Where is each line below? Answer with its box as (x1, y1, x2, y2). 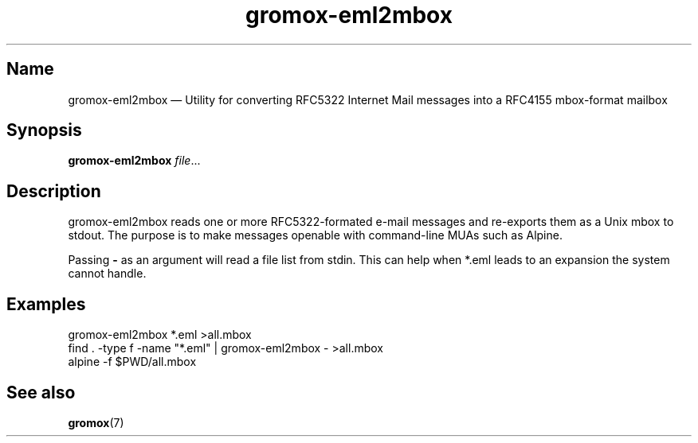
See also (6, 382, 76, 402)
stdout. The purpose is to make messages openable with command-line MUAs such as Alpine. (68, 228, 563, 243)
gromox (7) (68, 415, 124, 429)
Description (6, 181, 101, 201)
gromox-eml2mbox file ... (68, 153, 201, 168)
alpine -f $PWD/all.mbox (68, 355, 197, 369)
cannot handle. (68, 266, 147, 281)
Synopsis (6, 120, 82, 141)
